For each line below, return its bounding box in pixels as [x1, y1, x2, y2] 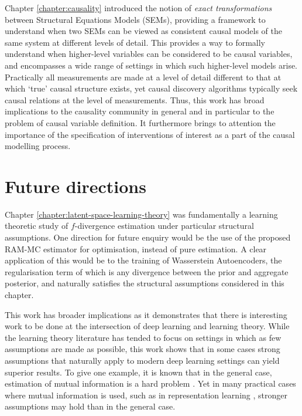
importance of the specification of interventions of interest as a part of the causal [5, 128, 295, 140]
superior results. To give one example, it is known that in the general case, [5, 366, 272, 378]
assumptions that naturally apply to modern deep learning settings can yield [5, 354, 280, 366]
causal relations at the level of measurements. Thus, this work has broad [5, 93, 265, 106]
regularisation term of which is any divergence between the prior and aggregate [5, 265, 289, 278]
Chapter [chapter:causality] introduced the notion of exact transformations [5, 2, 272, 13]
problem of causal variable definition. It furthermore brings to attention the [5, 116, 276, 128]
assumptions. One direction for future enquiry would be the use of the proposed [5, 231, 291, 243]
